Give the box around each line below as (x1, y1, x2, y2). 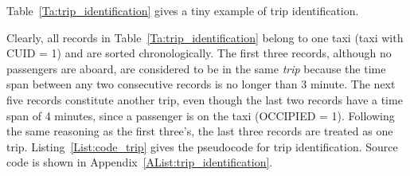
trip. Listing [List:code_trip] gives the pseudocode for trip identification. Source (6, 138, 398, 154)
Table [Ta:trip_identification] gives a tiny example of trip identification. (6, 2, 359, 18)
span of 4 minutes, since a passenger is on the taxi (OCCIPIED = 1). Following (6, 107, 395, 123)
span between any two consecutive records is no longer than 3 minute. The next (6, 76, 396, 92)
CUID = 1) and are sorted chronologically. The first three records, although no (6, 45, 392, 61)
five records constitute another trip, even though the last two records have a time (6, 91, 403, 108)
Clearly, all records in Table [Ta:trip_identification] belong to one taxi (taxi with (6, 29, 404, 45)
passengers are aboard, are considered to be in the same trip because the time (6, 60, 386, 76)
